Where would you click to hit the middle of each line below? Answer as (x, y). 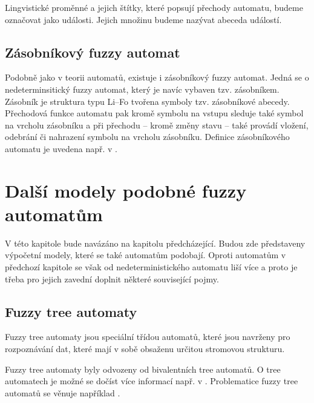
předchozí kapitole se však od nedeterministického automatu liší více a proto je (151, 267)
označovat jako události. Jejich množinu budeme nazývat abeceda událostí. (143, 19)
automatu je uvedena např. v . (61, 148)
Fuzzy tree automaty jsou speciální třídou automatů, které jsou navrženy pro (148, 337)
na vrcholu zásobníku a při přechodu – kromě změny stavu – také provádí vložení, (157, 125)
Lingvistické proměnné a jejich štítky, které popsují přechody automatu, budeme (154, 7)
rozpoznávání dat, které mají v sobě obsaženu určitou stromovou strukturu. (145, 349)
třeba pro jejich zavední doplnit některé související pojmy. (112, 278)
